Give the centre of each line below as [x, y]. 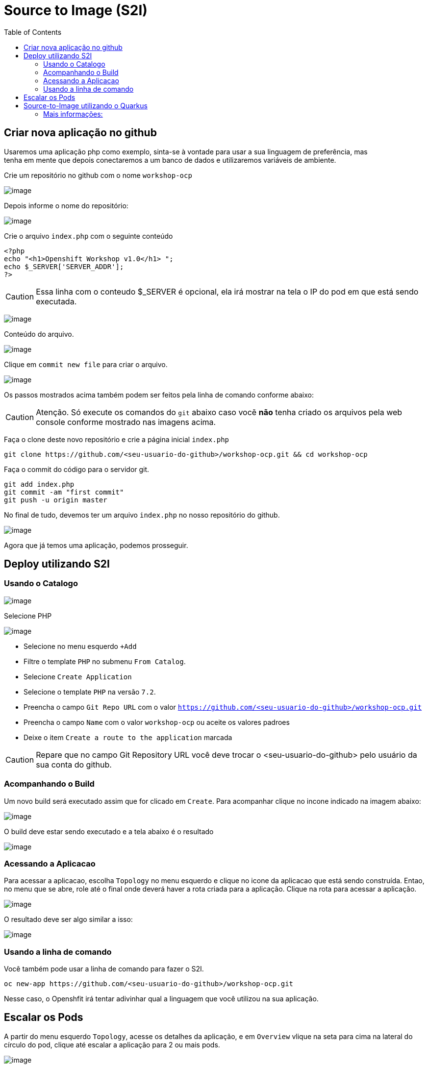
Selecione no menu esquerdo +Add [80, 646]
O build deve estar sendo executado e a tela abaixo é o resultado [109, 831]
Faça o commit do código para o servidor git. [77, 469]
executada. [56, 301]
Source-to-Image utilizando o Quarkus [86, 105]
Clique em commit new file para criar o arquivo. [86, 364]
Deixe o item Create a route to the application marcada [128, 737]
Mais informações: [73, 114]
